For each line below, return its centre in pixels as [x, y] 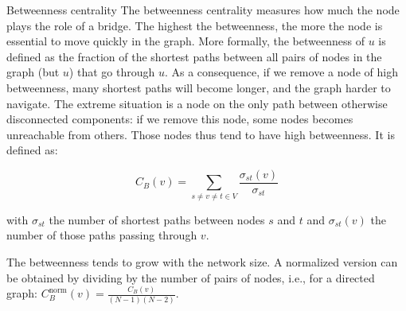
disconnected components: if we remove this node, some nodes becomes [180, 119]
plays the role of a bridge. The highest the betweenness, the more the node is [195, 25]
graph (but [33, 72]
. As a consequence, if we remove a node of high [281, 72]
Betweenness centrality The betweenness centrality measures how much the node [203, 10]
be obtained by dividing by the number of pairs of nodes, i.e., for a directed [191, 277]
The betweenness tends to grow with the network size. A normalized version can [202, 261]
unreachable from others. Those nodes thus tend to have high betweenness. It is [201, 134]
